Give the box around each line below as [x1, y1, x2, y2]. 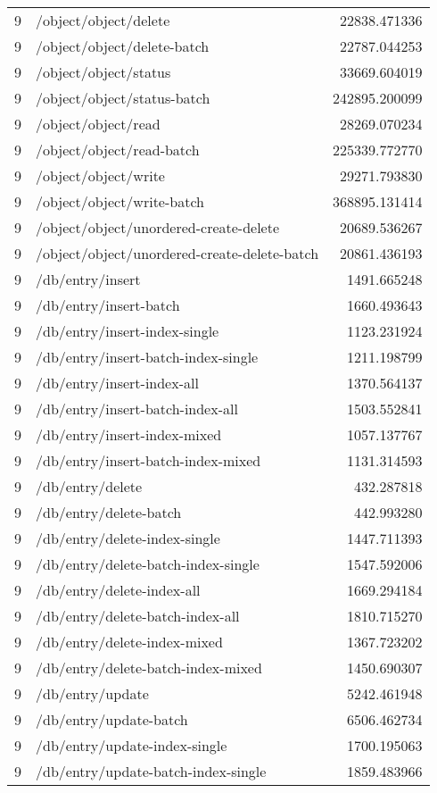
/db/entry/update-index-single [36, 735, 227, 755]
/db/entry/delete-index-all [36, 580, 201, 600]
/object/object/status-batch [36, 88, 210, 108]
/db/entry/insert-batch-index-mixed [36, 450, 261, 471]
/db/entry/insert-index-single [36, 321, 219, 341]
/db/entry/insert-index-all [36, 372, 199, 393]
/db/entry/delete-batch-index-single [36, 554, 260, 574]
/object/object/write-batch [36, 191, 204, 212]
